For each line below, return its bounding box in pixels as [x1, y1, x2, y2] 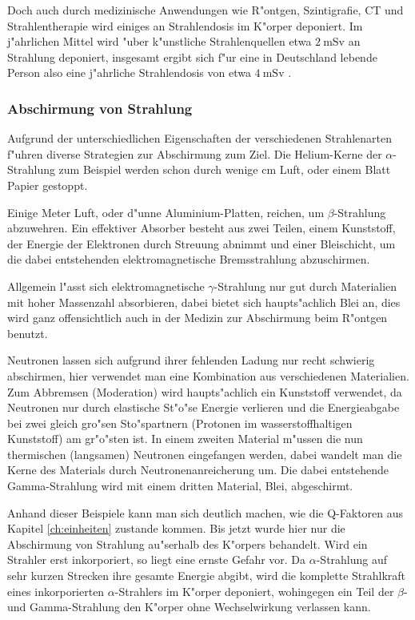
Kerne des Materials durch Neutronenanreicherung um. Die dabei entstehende [7, 461, 389, 478]
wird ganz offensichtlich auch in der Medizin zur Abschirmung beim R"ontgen [7, 309, 388, 326]
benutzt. [7, 324, 48, 341]
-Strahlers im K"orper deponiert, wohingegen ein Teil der [114, 582, 394, 599]
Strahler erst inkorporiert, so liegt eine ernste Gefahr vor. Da [7, 551, 306, 568]
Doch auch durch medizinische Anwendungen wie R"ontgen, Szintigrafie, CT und [7, 2, 404, 18]
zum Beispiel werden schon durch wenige [58, 161, 258, 178]
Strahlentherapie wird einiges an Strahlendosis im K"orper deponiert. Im [7, 17, 363, 34]
